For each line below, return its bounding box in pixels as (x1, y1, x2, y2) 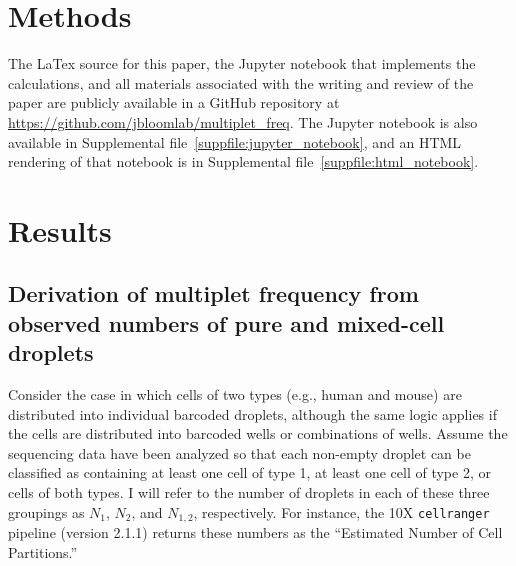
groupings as (8, 501, 85, 522)
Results (8, 209, 112, 250)
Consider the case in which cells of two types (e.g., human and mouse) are (8, 384, 462, 405)
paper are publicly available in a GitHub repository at (8, 92, 340, 113)
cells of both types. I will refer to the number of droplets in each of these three (8, 482, 490, 503)
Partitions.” (8, 541, 78, 562)
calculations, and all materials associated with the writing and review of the (8, 72, 474, 93)
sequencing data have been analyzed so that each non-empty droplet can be (8, 442, 471, 463)
